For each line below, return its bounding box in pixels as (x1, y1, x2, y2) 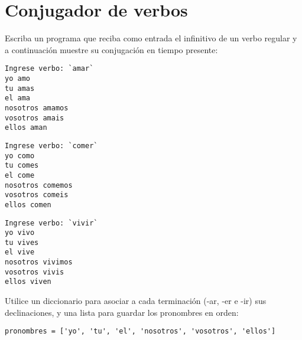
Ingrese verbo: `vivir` (5, 218, 98, 227)
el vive (5, 248, 35, 257)
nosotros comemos (5, 181, 73, 189)
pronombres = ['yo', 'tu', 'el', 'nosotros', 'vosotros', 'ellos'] (5, 327, 276, 336)
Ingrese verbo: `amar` (5, 64, 94, 73)
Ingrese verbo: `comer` (5, 141, 98, 150)
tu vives (5, 238, 39, 247)
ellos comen (5, 200, 51, 209)
